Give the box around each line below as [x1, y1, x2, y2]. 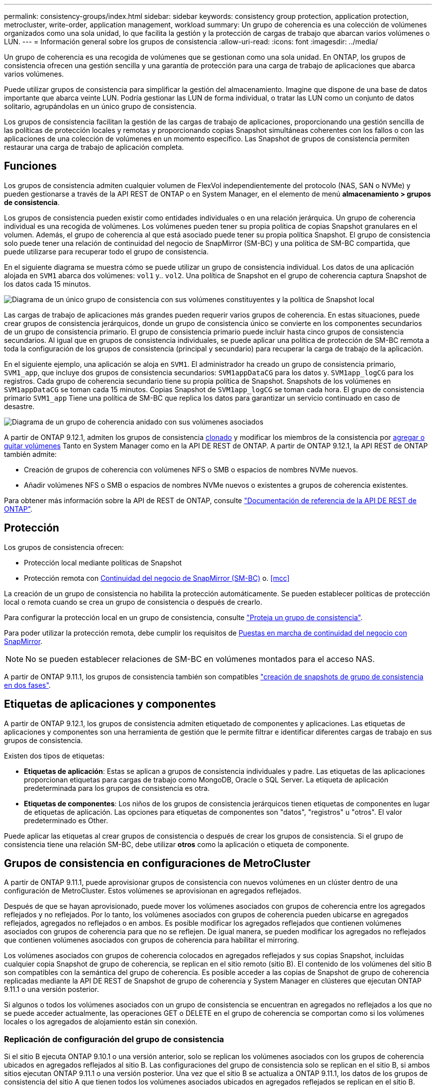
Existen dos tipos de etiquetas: [4, 751, 105, 760]
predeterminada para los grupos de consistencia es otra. [24, 783, 210, 792]
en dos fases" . [4, 680, 51, 689]
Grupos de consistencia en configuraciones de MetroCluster [4, 857, 311, 870]
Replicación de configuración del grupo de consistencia [4, 1034, 224, 1044]
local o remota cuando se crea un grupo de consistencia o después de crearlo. [4, 597, 262, 606]
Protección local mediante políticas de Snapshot [24, 558, 182, 567]
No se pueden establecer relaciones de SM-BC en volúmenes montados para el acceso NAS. [25, 653, 375, 664]
